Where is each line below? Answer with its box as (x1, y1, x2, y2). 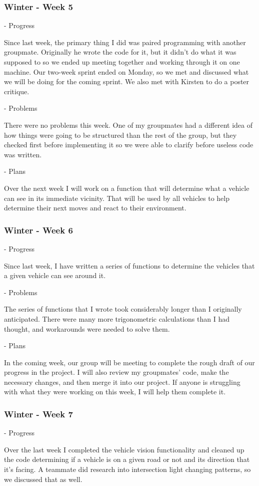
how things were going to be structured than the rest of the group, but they (4, 129, 237, 140)
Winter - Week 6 (4, 223, 73, 236)
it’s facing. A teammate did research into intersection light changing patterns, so (4, 464, 251, 474)
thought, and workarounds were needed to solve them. (4, 323, 170, 334)
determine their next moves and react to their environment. (4, 202, 186, 213)
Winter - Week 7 (4, 407, 73, 420)
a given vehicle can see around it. (4, 270, 106, 281)
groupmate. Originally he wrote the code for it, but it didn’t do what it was (4, 47, 236, 57)
